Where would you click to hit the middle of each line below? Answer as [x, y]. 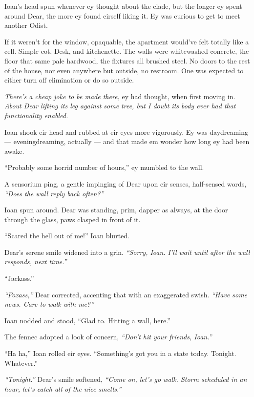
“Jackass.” [19, 278]
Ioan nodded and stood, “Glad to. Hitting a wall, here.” [87, 320]
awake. [14, 151]
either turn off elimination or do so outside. [69, 80]
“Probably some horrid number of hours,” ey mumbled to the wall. [104, 167]
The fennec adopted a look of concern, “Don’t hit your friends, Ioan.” [108, 337]
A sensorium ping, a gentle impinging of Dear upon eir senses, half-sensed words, [126, 183]
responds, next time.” [36, 261]
